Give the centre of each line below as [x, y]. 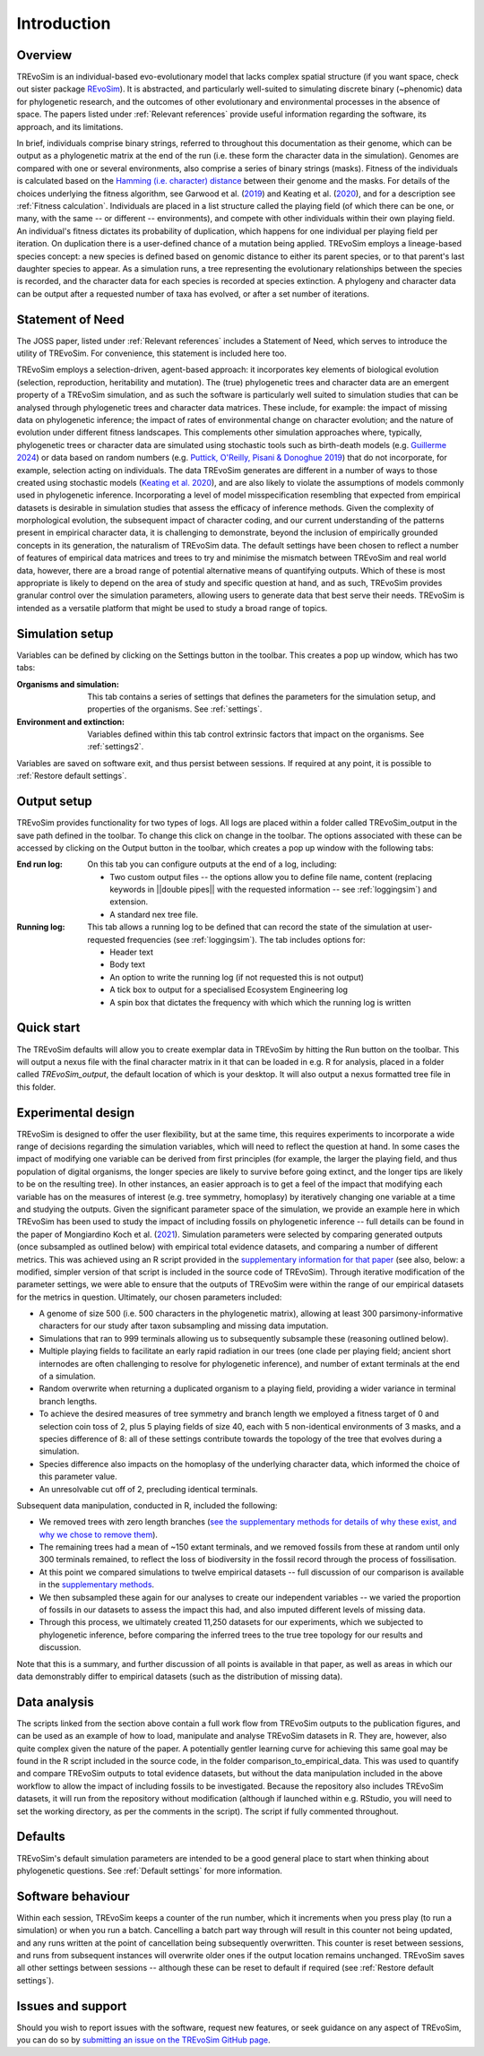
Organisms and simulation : [68, 684]
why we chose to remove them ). [99, 1534]
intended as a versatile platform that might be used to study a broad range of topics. [172, 608]
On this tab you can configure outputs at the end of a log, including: [212, 864]
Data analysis [55, 1702]
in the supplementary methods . [97, 1585]
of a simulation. [67, 1377]
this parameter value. [78, 1477]
